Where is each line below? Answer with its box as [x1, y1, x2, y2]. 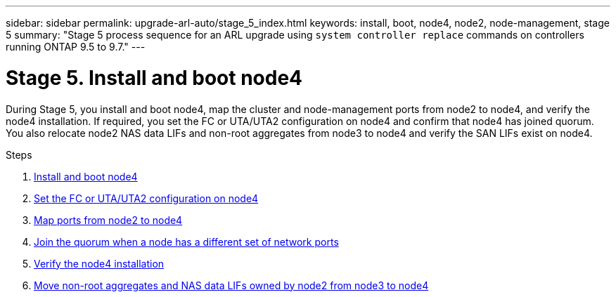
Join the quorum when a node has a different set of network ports [34, 235, 339, 248]
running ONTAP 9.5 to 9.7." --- [6, 41, 146, 53]
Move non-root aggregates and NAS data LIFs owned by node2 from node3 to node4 [34, 279, 429, 291]
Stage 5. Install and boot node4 [6, 65, 303, 90]
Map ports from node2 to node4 [34, 213, 183, 226]
